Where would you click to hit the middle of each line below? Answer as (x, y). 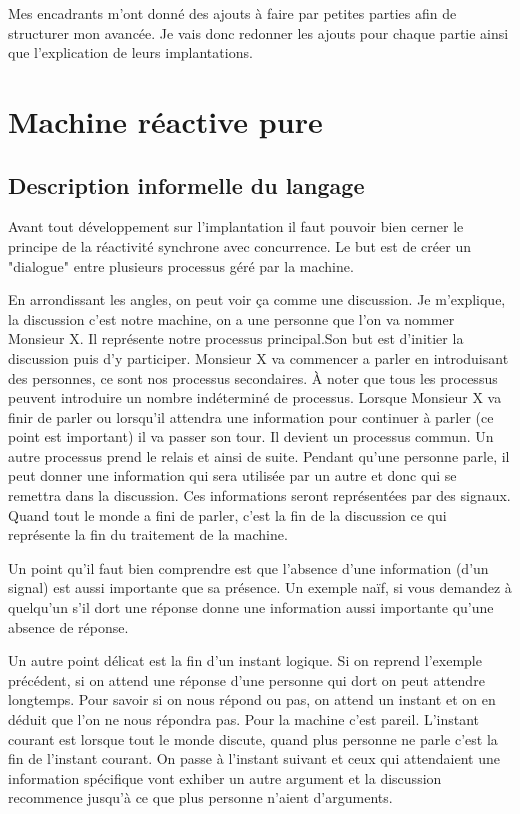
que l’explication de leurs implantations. (130, 52)
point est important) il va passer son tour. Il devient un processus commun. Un (251, 436)
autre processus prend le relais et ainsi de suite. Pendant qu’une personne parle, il (259, 455)
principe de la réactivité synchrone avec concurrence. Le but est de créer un (239, 245)
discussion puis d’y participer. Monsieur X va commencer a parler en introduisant (258, 357)
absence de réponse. (68, 626)
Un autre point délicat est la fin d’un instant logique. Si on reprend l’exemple (245, 660)
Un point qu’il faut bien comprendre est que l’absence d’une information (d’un (248, 567)
